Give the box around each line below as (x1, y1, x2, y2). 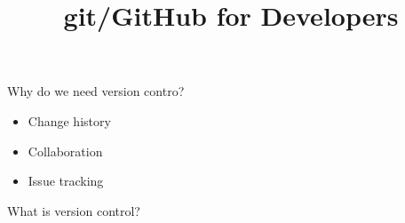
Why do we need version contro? (7, 82, 185, 100)
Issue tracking (28, 171, 104, 190)
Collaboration (28, 141, 103, 160)
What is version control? (7, 201, 140, 219)
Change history (28, 111, 111, 130)
